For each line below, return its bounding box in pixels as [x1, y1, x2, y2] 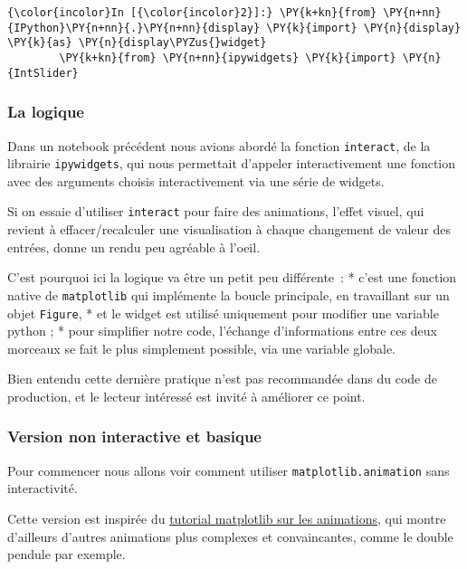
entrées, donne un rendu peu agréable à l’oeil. [7, 237, 261, 256]
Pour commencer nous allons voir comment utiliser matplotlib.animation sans [7, 460, 450, 479]
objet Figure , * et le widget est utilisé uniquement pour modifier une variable [7, 303, 439, 322]
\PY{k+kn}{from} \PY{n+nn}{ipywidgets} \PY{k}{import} [59, 51, 396, 64]
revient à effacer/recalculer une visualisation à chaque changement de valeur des [7, 220, 451, 239]
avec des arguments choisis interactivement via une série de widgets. [7, 171, 385, 190]
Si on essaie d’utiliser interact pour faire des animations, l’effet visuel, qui [7, 202, 424, 221]
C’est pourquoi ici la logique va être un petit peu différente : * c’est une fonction [7, 268, 457, 287]
